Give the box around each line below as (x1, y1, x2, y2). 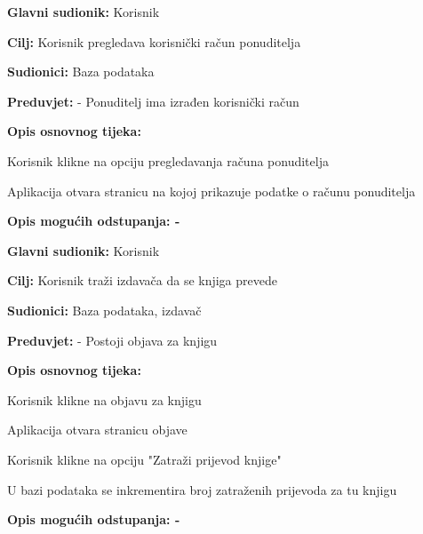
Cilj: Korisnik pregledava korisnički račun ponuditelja (7, 32, 301, 51)
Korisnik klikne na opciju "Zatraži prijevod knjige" (7, 450, 282, 468)
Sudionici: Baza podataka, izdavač (7, 300, 202, 319)
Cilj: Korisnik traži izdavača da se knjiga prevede (7, 271, 277, 290)
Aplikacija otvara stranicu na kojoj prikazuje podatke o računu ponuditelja (7, 181, 416, 200)
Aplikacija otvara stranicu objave (7, 420, 188, 439)
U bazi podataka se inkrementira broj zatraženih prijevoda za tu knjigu (7, 480, 397, 498)
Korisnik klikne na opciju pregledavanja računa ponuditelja (7, 151, 329, 170)
